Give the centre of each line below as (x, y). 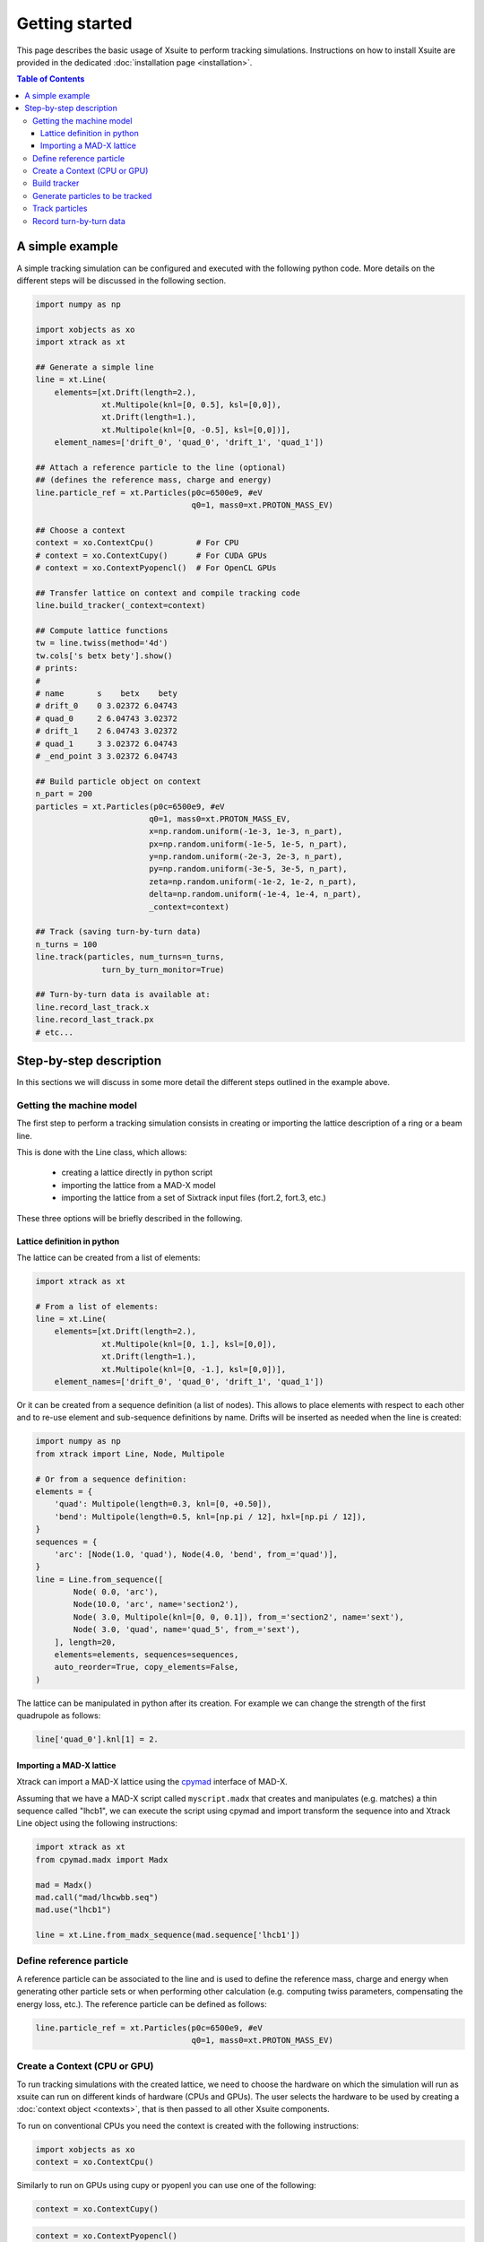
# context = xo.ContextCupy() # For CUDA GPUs (151, 555)
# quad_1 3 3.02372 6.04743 (107, 743)
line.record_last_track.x (92, 1007)
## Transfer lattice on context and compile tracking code (168, 593)
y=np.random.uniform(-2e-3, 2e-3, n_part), (246, 857)
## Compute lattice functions (102, 631)
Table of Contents (51, 79)
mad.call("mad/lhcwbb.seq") (97, 1897)
